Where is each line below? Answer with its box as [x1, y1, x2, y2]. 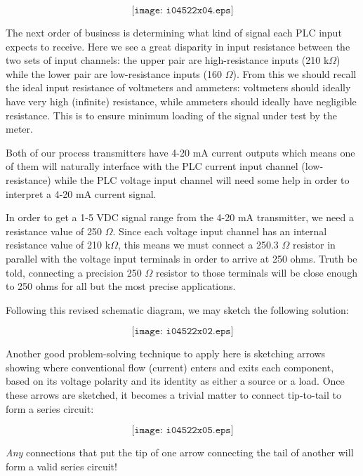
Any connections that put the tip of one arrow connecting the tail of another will [6, 445, 354, 460]
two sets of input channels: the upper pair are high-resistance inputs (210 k [6, 53, 329, 67]
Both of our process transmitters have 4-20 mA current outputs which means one [6, 145, 355, 159]
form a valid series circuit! [6, 458, 117, 473]
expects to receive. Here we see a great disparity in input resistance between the [6, 39, 350, 53]
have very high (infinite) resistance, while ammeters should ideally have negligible [6, 93, 357, 108]
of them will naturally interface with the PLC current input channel [6, 159, 298, 173]
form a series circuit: [6, 401, 94, 416]
